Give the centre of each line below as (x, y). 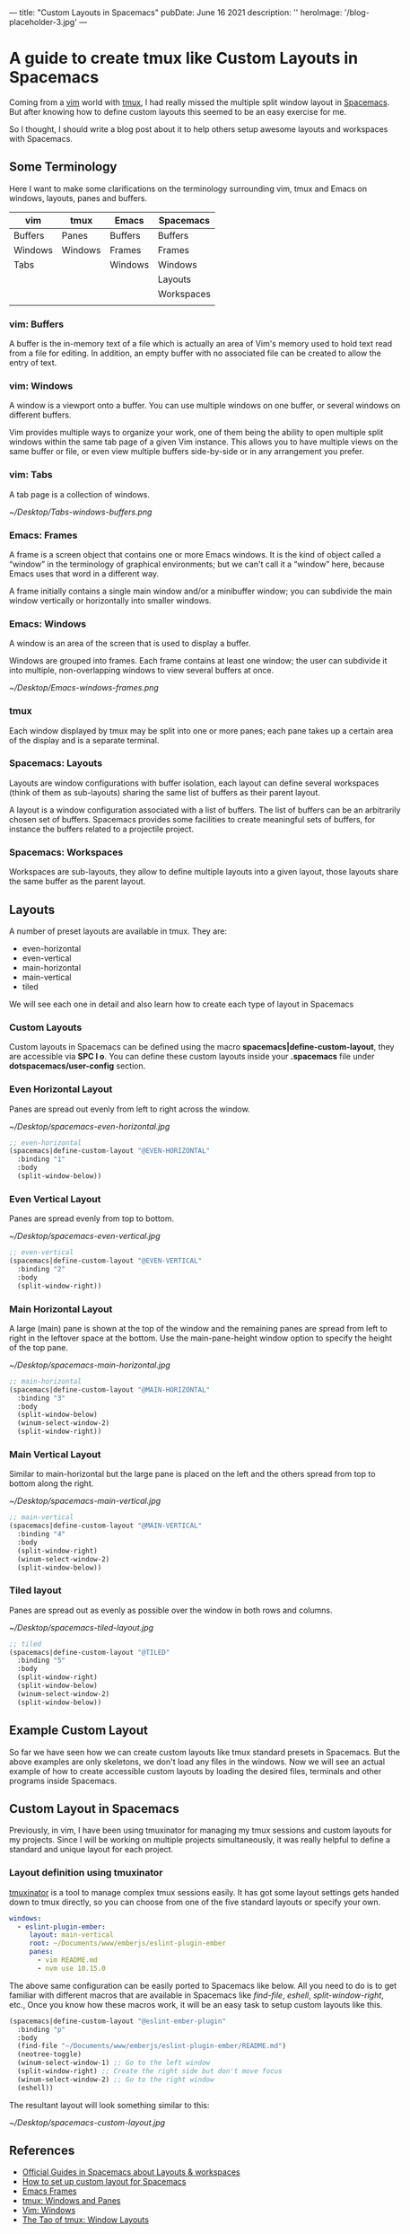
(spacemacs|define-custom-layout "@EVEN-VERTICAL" (106, 1261)
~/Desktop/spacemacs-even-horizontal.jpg (90, 1126)
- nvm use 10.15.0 (71, 1968)
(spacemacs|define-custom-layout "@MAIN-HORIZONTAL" (109, 1390)
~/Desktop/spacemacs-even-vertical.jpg (85, 1236)
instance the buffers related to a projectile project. (102, 829)
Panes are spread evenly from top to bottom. (92, 1218)
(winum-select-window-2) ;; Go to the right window (116, 2080)
